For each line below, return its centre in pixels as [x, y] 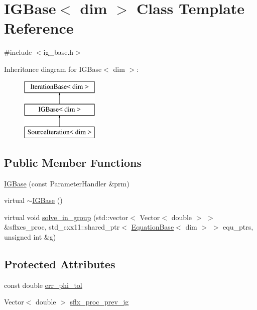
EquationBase [153, 227]
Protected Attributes [60, 264]
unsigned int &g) [30, 237]
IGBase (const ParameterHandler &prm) [67, 183]
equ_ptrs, [238, 227]
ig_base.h [58, 52]
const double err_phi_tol [43, 285]
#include [18, 52]
